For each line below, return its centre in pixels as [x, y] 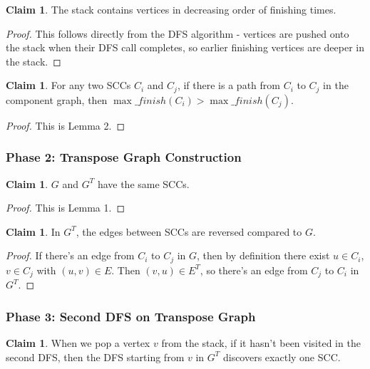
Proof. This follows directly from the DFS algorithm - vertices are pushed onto [178, 33]
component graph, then [57, 99]
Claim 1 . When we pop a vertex [78, 343]
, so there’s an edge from [254, 270]
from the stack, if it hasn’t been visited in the [261, 343]
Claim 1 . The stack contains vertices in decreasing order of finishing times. [171, 9]
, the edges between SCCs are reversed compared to [189, 231]
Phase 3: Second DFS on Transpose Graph [131, 316]
